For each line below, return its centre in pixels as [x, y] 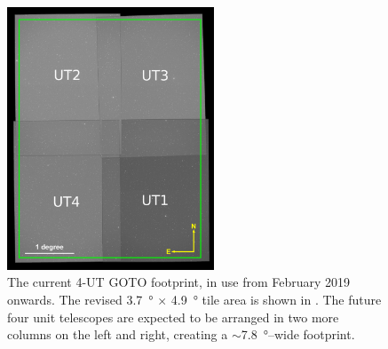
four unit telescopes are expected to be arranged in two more [173, 317]
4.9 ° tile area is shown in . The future [276, 300]
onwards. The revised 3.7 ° [80, 300]
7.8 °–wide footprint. [298, 334]
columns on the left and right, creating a [118, 334]
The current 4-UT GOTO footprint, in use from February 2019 [179, 282]
